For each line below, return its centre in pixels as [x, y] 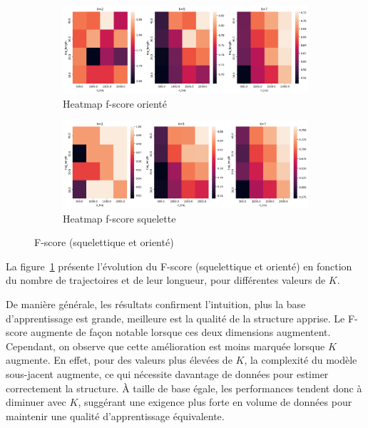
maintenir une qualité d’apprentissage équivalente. [115, 416]
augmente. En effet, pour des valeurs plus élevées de [119, 360]
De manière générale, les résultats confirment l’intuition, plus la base [156, 304]
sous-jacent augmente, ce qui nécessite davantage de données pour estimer [167, 374]
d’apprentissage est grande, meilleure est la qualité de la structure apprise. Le [175, 318]
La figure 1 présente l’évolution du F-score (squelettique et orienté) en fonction [179, 266]
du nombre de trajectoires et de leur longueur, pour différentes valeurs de [166, 280]
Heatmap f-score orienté [115, 103]
